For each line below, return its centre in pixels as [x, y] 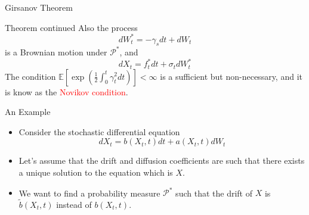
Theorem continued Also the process [71, 27]
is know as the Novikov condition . [67, 91]
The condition [30, 76]
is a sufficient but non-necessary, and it [231, 76]
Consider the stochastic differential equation [99, 131]
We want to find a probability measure [89, 192]
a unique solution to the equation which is [96, 172]
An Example [28, 112]
